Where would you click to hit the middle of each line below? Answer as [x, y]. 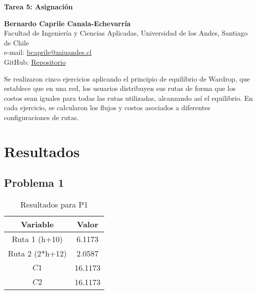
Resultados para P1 [54, 205]
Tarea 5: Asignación [39, 6]
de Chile [17, 42]
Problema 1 [34, 183]
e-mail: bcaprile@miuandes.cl [48, 52]
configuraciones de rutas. [42, 117]
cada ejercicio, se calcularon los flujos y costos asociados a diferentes [107, 107]
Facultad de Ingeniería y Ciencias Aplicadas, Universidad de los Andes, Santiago [126, 33]
